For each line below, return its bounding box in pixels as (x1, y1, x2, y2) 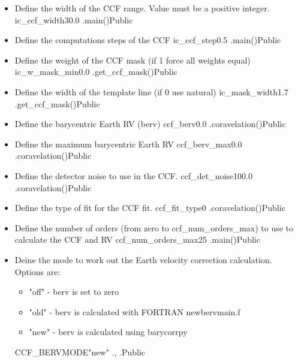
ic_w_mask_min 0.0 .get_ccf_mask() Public (14, 65, 177, 78)
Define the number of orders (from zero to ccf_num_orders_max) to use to (14, 221, 294, 234)
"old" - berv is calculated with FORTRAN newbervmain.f (29, 305, 240, 318)
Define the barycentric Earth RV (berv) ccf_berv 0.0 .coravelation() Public (14, 117, 286, 130)
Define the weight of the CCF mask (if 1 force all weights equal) (14, 53, 251, 66)
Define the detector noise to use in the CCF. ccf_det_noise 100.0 (14, 169, 252, 182)
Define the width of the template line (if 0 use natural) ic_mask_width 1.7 (14, 85, 289, 98)
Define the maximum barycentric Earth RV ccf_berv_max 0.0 (14, 137, 242, 150)
